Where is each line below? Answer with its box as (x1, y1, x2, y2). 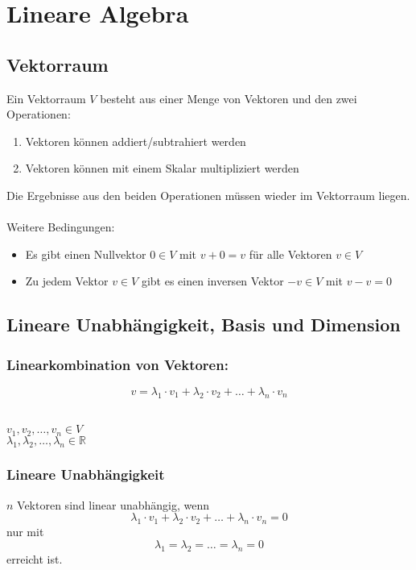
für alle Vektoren (249, 245, 332, 262)
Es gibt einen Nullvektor (25, 245, 146, 262)
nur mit (6, 523, 44, 540)
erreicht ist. (6, 550, 63, 567)
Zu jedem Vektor (25, 273, 109, 289)
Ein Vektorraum (6, 89, 86, 106)
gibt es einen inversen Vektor (141, 273, 284, 289)
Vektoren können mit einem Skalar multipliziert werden (25, 160, 299, 177)
